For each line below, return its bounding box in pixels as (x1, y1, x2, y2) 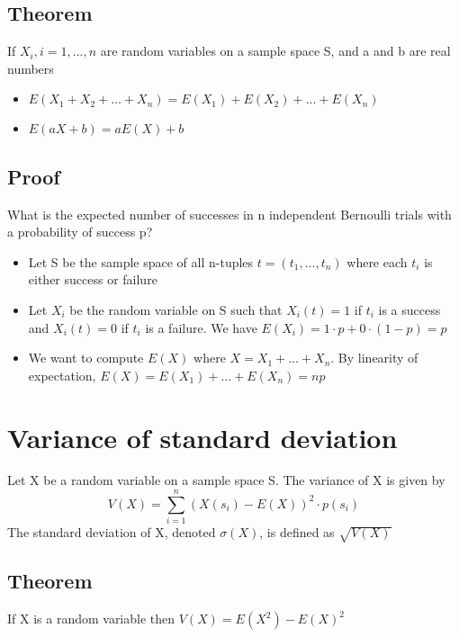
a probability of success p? (7, 222, 153, 241)
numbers (7, 58, 54, 77)
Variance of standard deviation (7, 418, 398, 455)
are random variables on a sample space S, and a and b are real (100, 41, 451, 60)
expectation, (28, 365, 96, 384)
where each (346, 252, 408, 271)
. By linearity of (330, 348, 418, 367)
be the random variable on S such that (69, 300, 283, 318)
